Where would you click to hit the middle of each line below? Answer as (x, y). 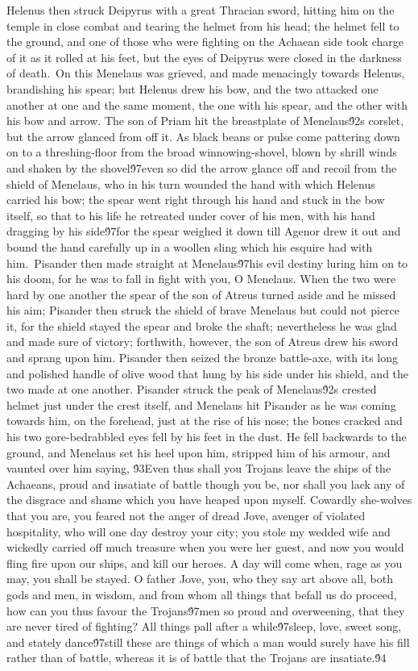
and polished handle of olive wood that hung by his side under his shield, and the (208, 373)
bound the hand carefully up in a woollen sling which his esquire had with (190, 246)
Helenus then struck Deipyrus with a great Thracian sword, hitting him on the (201, 10)
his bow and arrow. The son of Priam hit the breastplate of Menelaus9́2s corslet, (205, 121)
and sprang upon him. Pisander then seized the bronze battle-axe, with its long (202, 358)
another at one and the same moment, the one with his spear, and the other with (207, 104)
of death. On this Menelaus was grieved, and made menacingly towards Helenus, (206, 73)
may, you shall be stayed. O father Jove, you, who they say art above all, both (200, 579)
